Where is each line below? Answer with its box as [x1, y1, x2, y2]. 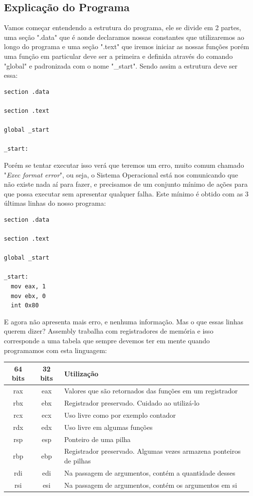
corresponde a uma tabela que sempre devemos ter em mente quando [4, 336, 210, 346]
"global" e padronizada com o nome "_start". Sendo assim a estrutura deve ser [4, 60, 237, 71]
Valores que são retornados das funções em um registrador [64, 386, 238, 396]
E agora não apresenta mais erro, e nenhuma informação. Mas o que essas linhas [4, 316, 244, 326]
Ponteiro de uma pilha [64, 434, 131, 444]
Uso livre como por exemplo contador [64, 409, 176, 420]
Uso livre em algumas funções [64, 422, 153, 432]
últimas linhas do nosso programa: [4, 198, 106, 208]
